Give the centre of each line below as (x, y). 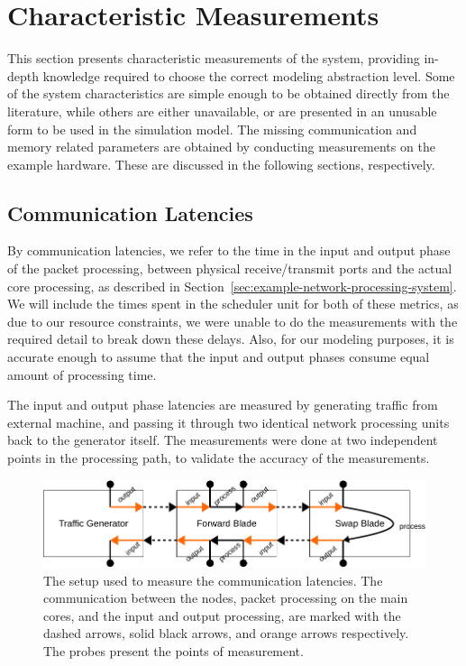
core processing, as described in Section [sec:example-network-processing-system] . (232, 286)
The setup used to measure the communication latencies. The (213, 580)
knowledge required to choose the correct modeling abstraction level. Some (249, 75)
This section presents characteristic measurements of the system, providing (214, 58)
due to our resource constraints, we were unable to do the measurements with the (233, 321)
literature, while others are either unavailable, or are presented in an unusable (222, 111)
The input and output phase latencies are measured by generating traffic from (223, 405)
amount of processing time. (82, 374)
